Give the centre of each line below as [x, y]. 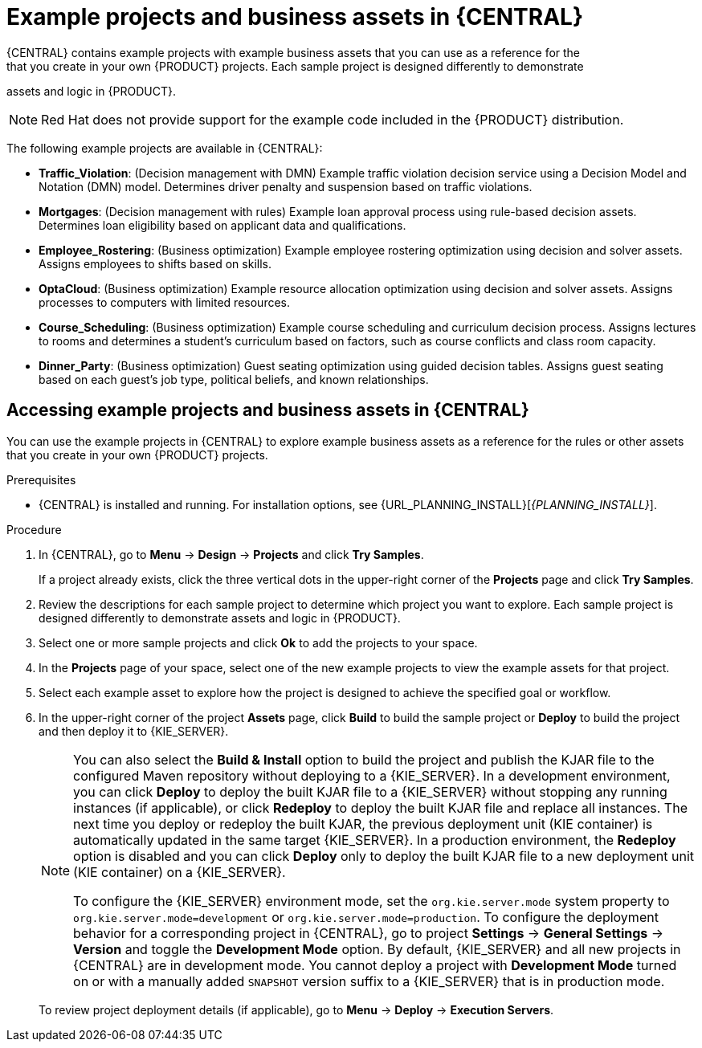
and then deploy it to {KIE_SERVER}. [134, 731]
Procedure [34, 529]
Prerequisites [41, 479]
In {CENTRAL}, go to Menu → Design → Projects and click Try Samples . [231, 554]
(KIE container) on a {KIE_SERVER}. [180, 872]
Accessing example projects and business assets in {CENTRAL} [268, 410]
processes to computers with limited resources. [164, 302]
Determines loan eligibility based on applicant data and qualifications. [222, 225]
